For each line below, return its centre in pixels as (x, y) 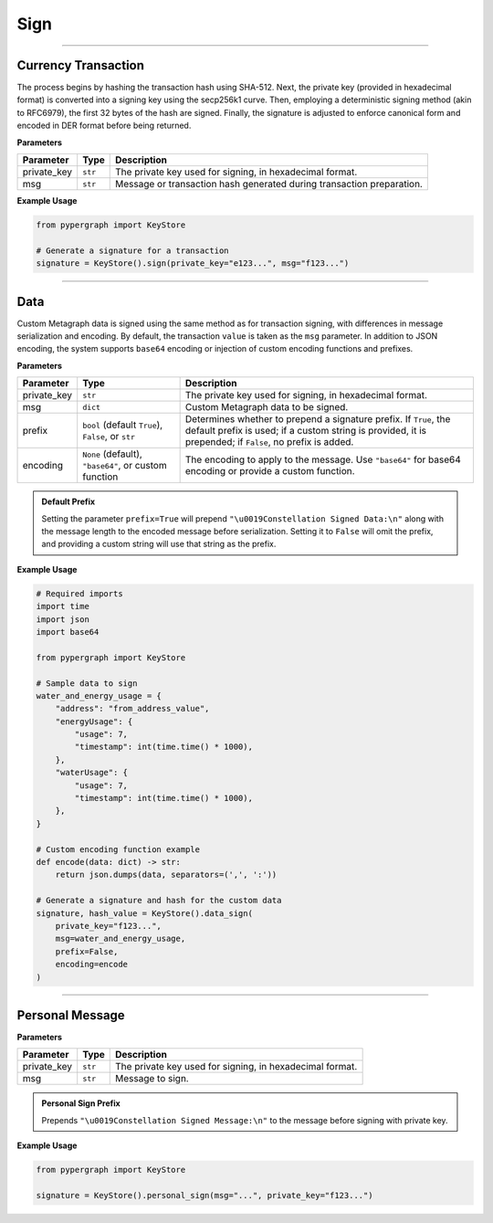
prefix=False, (87, 951)
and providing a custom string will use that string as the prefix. (159, 544)
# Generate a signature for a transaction (132, 250)
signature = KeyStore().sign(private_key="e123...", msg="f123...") (193, 264)
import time (63, 606)
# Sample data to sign (87, 683)
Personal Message (71, 1015)
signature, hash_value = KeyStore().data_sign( (144, 913)
